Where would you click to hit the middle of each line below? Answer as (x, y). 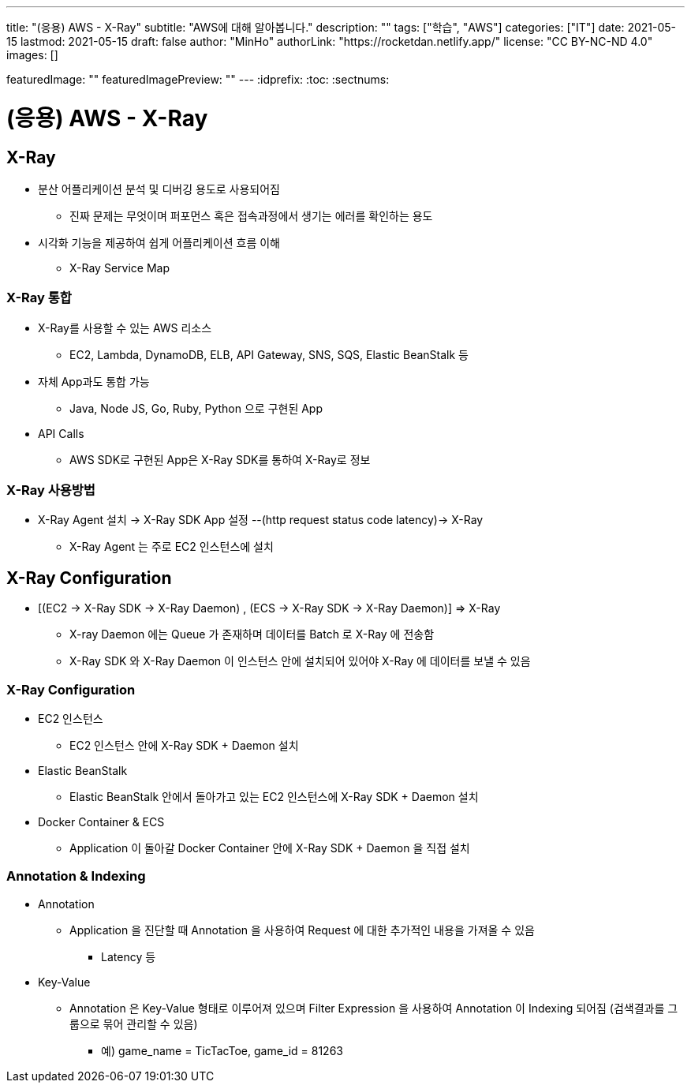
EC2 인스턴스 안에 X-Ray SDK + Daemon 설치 (184, 746)
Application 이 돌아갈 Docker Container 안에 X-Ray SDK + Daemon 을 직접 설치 (270, 848)
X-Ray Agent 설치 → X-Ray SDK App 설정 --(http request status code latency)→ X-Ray (261, 520)
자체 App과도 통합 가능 (94, 381)
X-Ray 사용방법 (51, 490)
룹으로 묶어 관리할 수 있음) (134, 1024)
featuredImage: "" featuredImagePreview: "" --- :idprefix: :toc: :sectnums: (198, 79)
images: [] (32, 55)
